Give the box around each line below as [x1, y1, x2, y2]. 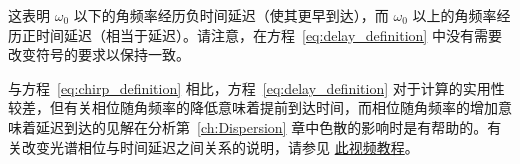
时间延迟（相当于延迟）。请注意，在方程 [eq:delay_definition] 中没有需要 [35, 24, 502, 45]
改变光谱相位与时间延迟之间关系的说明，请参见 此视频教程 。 [21, 136, 419, 157]
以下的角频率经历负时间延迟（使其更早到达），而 [73, 5, 389, 25]
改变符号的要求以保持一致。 [8, 44, 190, 65]
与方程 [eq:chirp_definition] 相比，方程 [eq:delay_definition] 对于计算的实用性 [8, 77, 505, 98]
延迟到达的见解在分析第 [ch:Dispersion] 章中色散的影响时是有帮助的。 [35, 116, 488, 137]
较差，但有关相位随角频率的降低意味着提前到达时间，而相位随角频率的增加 [8, 97, 498, 118]
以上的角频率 [412, 5, 497, 25]
